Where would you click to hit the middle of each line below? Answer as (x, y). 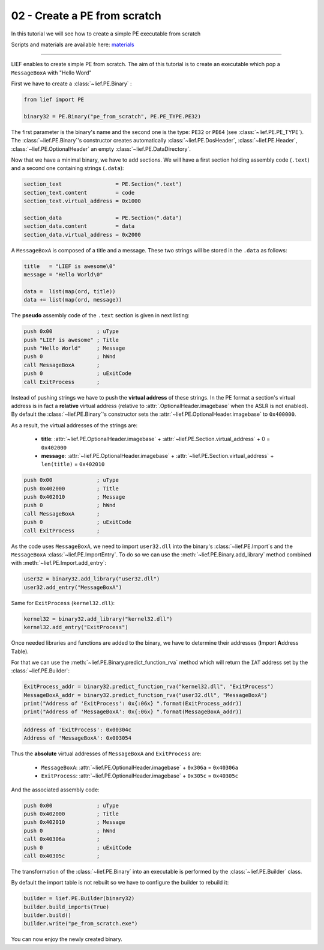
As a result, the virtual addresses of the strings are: (74, 425)
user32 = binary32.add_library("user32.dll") (92, 579)
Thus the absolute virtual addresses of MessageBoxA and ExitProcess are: (106, 754)
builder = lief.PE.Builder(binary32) (79, 899)
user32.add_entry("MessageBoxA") (73, 587)
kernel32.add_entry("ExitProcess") (76, 627)
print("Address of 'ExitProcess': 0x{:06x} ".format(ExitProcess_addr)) (133, 704)
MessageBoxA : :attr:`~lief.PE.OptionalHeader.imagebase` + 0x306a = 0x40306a (140, 767)
